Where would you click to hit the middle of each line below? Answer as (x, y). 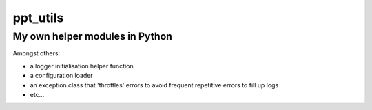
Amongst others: (37, 53)
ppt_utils (38, 18)
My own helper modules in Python (92, 36)
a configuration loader (61, 76)
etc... (37, 94)
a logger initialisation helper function (82, 66)
